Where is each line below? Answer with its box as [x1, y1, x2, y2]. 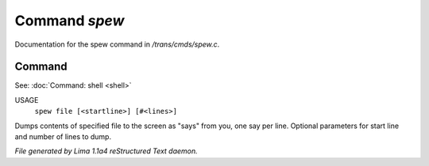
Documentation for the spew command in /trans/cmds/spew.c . [14, 40, 220, 49]
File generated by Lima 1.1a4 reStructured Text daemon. [14, 146, 198, 156]
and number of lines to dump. [14, 132, 111, 141]
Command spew [14, 12, 125, 29]
